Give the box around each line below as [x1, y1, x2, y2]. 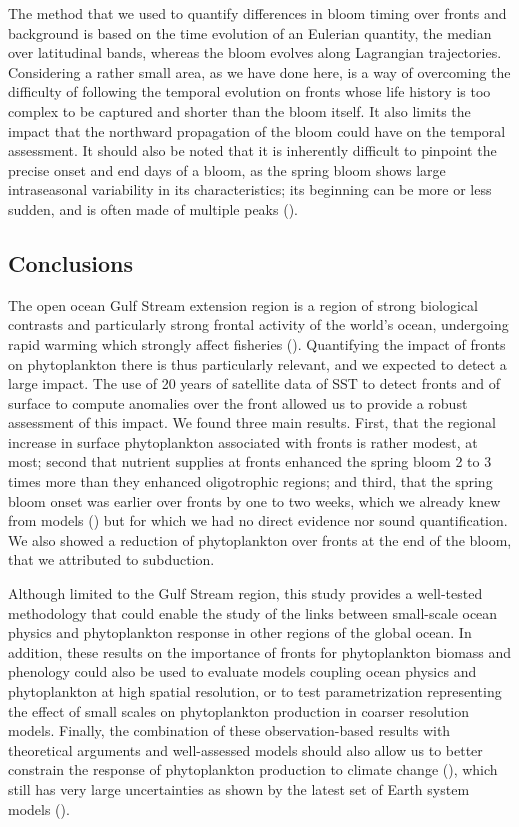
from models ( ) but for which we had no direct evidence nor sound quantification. [8, 510, 508, 531]
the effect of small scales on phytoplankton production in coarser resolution [8, 700, 469, 721]
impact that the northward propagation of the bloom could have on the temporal [8, 120, 506, 141]
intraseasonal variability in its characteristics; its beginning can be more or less [8, 179, 492, 200]
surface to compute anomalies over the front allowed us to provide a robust [8, 392, 468, 413]
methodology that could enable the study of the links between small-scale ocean [8, 602, 498, 623]
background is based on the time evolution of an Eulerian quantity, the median [8, 22, 492, 43]
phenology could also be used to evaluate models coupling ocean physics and [8, 661, 477, 682]
